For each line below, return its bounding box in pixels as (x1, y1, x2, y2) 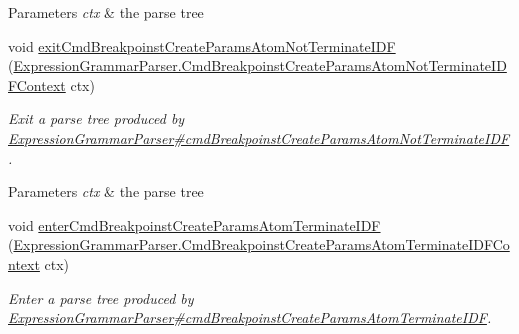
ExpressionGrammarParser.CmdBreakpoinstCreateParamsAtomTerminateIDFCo (13, 234, 510, 255)
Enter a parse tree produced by (8, 287, 194, 308)
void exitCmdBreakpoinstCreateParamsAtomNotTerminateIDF (8, 35, 396, 56)
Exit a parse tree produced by (8, 108, 185, 129)
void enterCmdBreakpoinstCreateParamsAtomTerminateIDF (8, 214, 381, 235)
